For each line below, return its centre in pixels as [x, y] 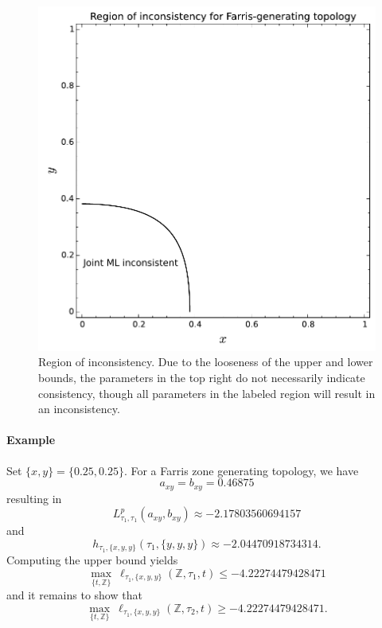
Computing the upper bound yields [92, 560]
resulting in [34, 498]
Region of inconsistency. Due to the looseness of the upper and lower [206, 362]
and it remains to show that [74, 595]
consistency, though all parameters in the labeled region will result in [207, 393]
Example [31, 440]
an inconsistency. [79, 409]
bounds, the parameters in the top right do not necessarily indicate [202, 378]
